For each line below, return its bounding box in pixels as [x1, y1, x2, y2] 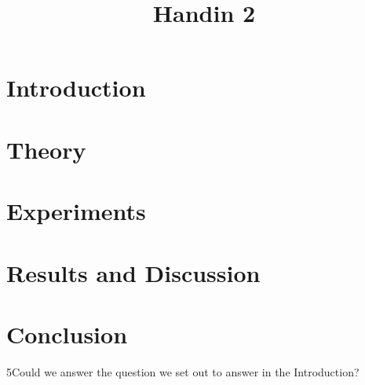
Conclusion [6, 317, 128, 350]
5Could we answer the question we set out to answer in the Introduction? [6, 363, 360, 379]
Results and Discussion [6, 256, 261, 288]
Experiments [6, 195, 146, 227]
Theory [6, 133, 86, 165]
